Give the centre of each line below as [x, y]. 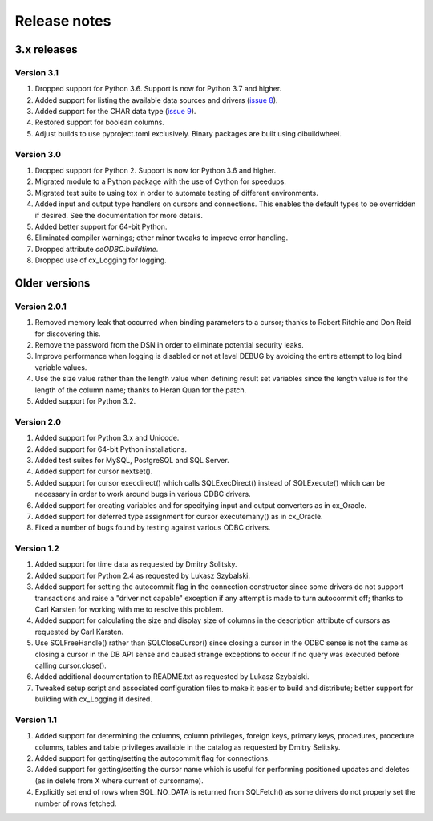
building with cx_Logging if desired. [93, 699]
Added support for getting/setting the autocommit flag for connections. [152, 758]
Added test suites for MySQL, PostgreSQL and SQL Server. [132, 460]
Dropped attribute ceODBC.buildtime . [97, 249]
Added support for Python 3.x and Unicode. [107, 438]
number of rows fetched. [76, 803]
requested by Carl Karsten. [79, 632]
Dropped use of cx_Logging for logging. [101, 260]
